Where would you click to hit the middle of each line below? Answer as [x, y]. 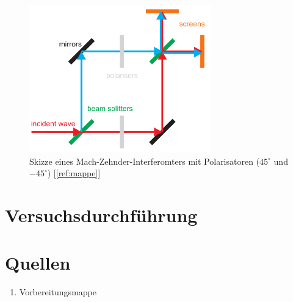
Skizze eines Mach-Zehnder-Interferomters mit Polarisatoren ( [145, 161]
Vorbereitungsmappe [58, 292]
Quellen [38, 263]
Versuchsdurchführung [101, 215]
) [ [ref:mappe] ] [74, 173]
